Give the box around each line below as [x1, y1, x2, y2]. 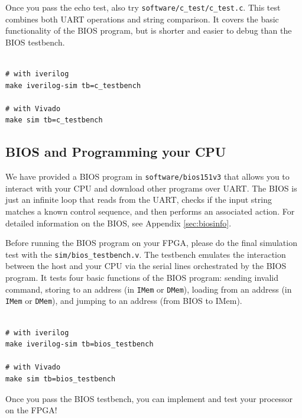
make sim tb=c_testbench [5, 116, 103, 125]
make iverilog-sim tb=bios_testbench [5, 340, 154, 349]
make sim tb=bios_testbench [5, 374, 116, 383]
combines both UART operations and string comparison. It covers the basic [5, 12, 279, 25]
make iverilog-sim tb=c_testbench [5, 81, 141, 90]
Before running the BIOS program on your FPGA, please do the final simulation [5, 236, 297, 249]
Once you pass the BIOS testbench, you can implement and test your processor [5, 392, 293, 404]
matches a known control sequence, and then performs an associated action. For [5, 205, 295, 218]
